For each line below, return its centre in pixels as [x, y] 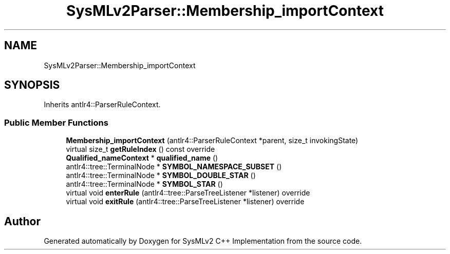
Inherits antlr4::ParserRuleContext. [102, 105]
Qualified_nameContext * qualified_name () [142, 158]
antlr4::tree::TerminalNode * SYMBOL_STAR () [144, 184]
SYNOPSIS [32, 85]
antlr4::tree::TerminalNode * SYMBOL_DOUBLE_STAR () [161, 175]
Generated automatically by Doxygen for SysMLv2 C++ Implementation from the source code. [203, 241]
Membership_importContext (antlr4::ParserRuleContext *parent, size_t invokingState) [212, 141]
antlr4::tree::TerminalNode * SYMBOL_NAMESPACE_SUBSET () [174, 167]
